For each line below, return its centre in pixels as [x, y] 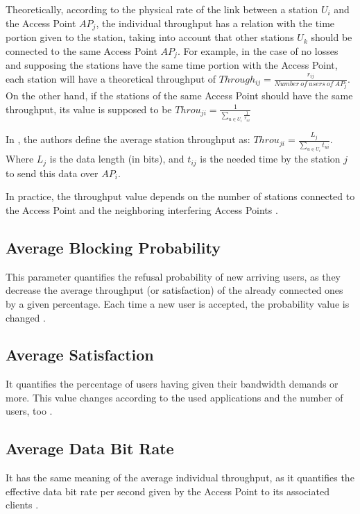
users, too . [29, 411]
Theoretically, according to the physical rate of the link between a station [162, 9]
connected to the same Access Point [82, 50]
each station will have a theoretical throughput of [111, 78]
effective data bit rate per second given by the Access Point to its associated [168, 491]
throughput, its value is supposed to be [89, 109]
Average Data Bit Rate [90, 448]
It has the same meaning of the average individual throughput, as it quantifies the [180, 478]
